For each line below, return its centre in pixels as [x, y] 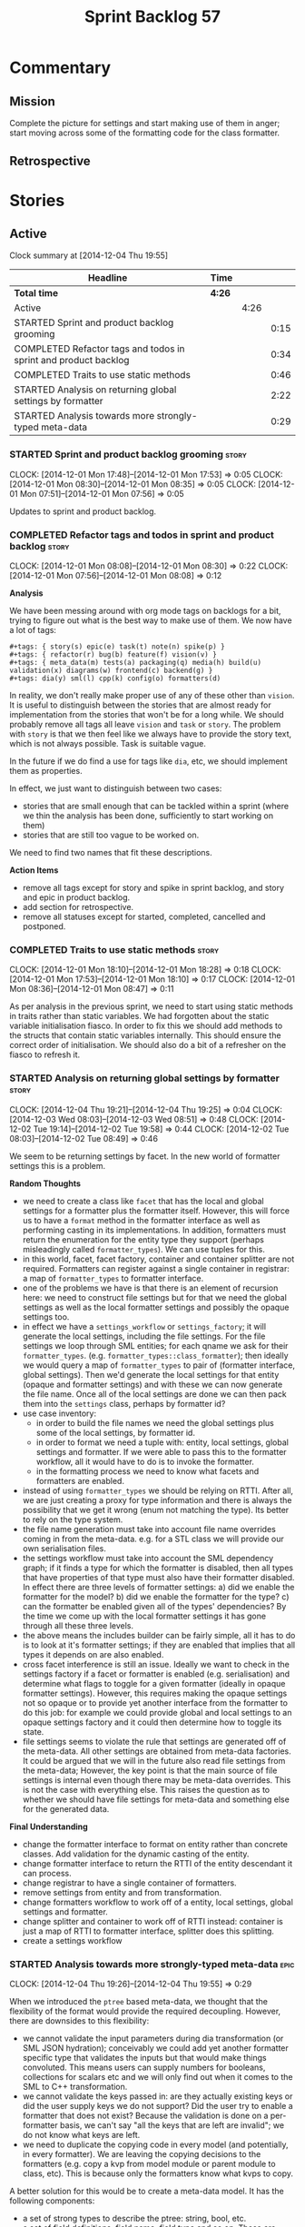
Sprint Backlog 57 [152, 17]
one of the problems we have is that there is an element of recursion [150, 1288]
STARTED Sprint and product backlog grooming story [128, 454]
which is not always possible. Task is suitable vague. [108, 743]
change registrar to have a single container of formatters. [130, 1883]
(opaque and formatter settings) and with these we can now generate [152, 1384]
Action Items [34, 870]
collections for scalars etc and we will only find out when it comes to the [157, 2076]
